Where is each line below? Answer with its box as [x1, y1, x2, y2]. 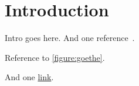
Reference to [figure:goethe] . [5, 51, 105, 63]
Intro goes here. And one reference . [5, 32, 135, 44]
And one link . [5, 71, 54, 83]
